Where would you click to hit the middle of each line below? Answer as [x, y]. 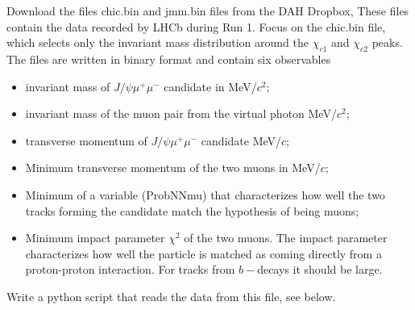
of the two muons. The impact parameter [286, 238]
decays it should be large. [320, 269]
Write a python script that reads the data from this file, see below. [171, 296]
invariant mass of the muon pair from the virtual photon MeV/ [181, 113]
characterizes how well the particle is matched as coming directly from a [203, 253]
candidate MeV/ [241, 140]
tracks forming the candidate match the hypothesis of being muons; [192, 210]
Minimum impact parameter [95, 238]
